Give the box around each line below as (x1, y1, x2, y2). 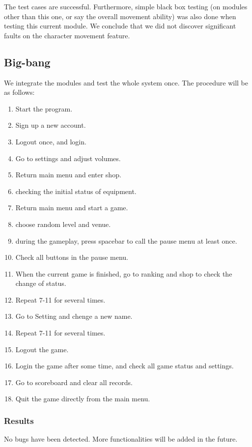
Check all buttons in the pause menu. (15, 252, 129, 262)
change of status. (15, 278, 66, 288)
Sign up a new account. (15, 120, 86, 130)
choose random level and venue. (15, 219, 111, 229)
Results (4, 414, 34, 426)
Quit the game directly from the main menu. (15, 393, 150, 404)
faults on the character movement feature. (4, 30, 130, 40)
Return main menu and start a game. (15, 202, 128, 213)
